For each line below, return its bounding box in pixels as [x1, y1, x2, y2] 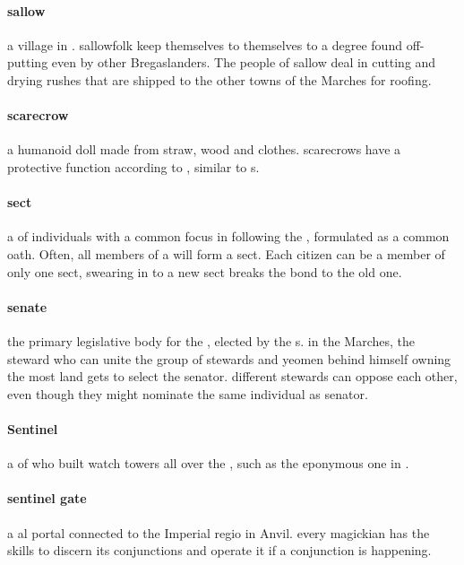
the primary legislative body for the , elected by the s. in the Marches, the [7, 331, 415, 350]
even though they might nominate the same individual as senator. [7, 384, 368, 403]
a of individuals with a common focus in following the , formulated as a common [7, 227, 450, 246]
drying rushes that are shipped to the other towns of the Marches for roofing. [7, 70, 432, 89]
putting [7, 53, 48, 72]
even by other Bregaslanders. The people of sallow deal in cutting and [51, 53, 436, 72]
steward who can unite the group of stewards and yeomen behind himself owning [7, 349, 451, 368]
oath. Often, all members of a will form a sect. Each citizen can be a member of [7, 244, 445, 263]
